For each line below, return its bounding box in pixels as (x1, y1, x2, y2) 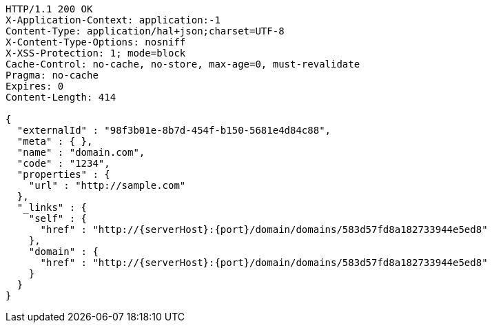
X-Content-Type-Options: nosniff (6, 37, 186, 48)
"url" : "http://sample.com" (28, 180, 186, 191)
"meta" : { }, (17, 136, 93, 147)
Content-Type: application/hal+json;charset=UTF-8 (6, 25, 285, 37)
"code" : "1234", (17, 158, 110, 169)
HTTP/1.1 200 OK (6, 3, 93, 14)
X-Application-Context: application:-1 (6, 14, 221, 25)
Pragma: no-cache (6, 70, 99, 81)
